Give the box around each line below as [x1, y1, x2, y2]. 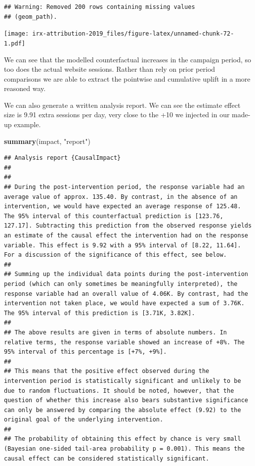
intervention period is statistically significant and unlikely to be [4, 377, 241, 384]
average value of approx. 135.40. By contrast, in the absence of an [4, 193, 238, 200]
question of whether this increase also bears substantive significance [4, 397, 248, 404]
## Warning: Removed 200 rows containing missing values [4, 3, 195, 10]
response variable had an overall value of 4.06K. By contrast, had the [4, 290, 248, 297]
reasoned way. [4, 83, 46, 93]
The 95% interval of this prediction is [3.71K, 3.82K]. [4, 309, 195, 317]
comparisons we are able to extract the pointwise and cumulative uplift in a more [4, 73, 251, 84]
